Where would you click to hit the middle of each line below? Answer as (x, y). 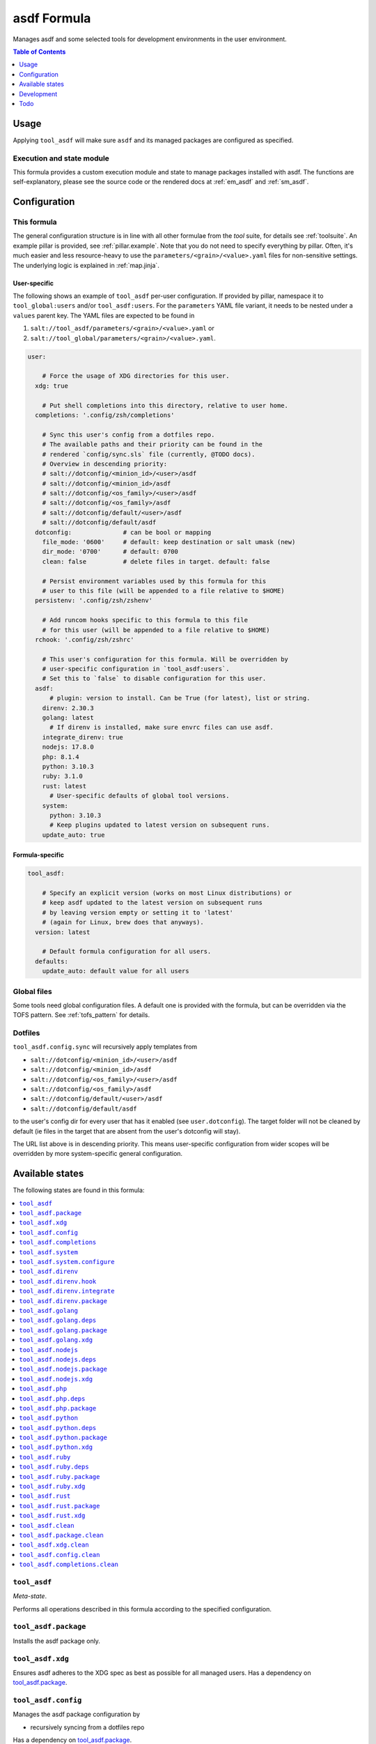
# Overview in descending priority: (104, 464)
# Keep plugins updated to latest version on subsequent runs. (160, 825)
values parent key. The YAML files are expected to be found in (104, 315)
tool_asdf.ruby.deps (54, 1467)
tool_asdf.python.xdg (56, 1447)
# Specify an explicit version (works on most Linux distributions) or (167, 893)
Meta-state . (30, 1596)
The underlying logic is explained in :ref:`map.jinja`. (86, 265)
